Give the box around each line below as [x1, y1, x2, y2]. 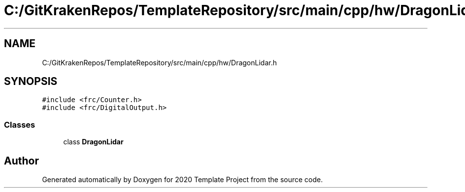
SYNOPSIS [4, 75, 58, 88]
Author [4, 154, 39, 167]
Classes [4, 119, 35, 130]
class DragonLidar [63, 137, 124, 146]
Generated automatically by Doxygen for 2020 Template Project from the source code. [42, 175, 323, 184]
